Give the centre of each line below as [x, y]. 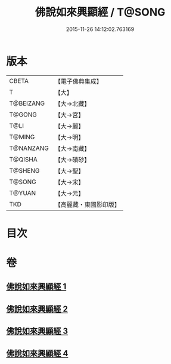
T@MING [22, 137]
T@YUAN [23, 193]
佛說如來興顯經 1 [36, 287]
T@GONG [23, 114]
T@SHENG [24, 170]
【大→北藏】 [72, 103]
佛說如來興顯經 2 [37, 309]
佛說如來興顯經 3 [37, 331]
